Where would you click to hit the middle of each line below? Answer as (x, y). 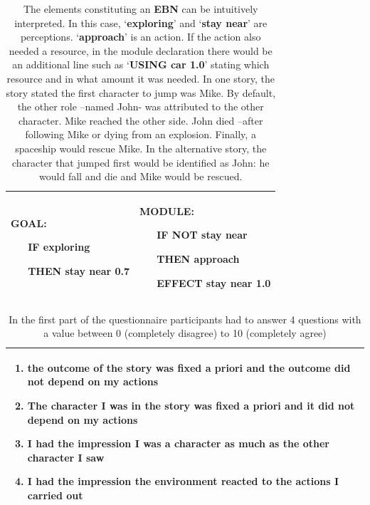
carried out (55, 495)
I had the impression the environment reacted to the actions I (183, 481)
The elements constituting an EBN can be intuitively (141, 9)
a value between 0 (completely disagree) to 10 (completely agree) (185, 333)
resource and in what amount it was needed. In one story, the (141, 78)
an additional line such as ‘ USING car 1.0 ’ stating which (141, 64)
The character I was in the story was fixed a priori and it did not (191, 405)
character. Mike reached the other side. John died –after (141, 120)
